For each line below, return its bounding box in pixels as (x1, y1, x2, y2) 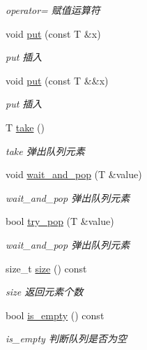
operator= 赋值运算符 (6, 3, 100, 17)
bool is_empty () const (6, 307, 105, 322)
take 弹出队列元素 (6, 143, 85, 158)
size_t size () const (6, 261, 87, 275)
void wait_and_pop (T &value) (6, 167, 142, 182)
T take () (6, 119, 45, 134)
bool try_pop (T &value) (6, 214, 114, 228)
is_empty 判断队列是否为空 (6, 331, 127, 346)
